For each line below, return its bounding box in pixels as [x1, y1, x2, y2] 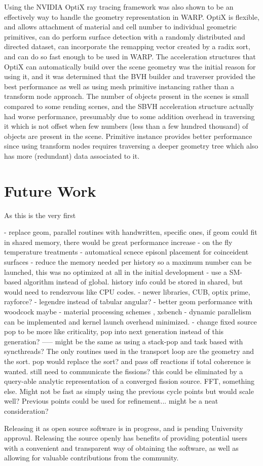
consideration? [4, 405, 49, 416]
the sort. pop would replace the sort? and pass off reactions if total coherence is [4, 355, 251, 366]
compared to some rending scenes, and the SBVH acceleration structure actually [4, 100, 254, 111]
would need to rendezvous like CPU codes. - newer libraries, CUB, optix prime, [4, 286, 250, 297]
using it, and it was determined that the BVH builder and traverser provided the [4, 71, 255, 82]
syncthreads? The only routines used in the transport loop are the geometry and [4, 346, 254, 356]
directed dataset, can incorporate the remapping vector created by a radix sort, [4, 41, 250, 52]
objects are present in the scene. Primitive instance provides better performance [4, 130, 252, 141]
